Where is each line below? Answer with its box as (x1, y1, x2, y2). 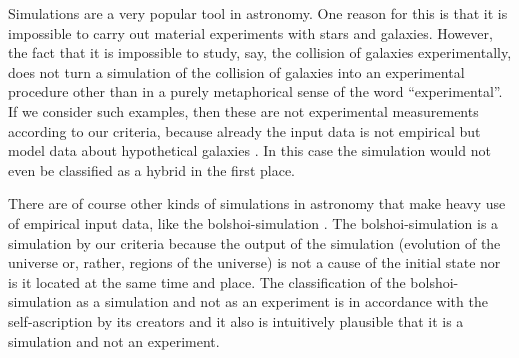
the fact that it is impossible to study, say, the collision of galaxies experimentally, (8, 42, 512, 63)
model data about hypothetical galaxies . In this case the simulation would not (8, 140, 491, 161)
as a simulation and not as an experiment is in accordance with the (76, 291, 488, 312)
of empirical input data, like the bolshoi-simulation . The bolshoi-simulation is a (8, 212, 499, 233)
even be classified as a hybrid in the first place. (8, 159, 295, 180)
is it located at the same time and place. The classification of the (8, 271, 406, 292)
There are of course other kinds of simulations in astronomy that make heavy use (8, 193, 506, 214)
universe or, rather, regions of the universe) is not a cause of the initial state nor (8, 252, 501, 273)
